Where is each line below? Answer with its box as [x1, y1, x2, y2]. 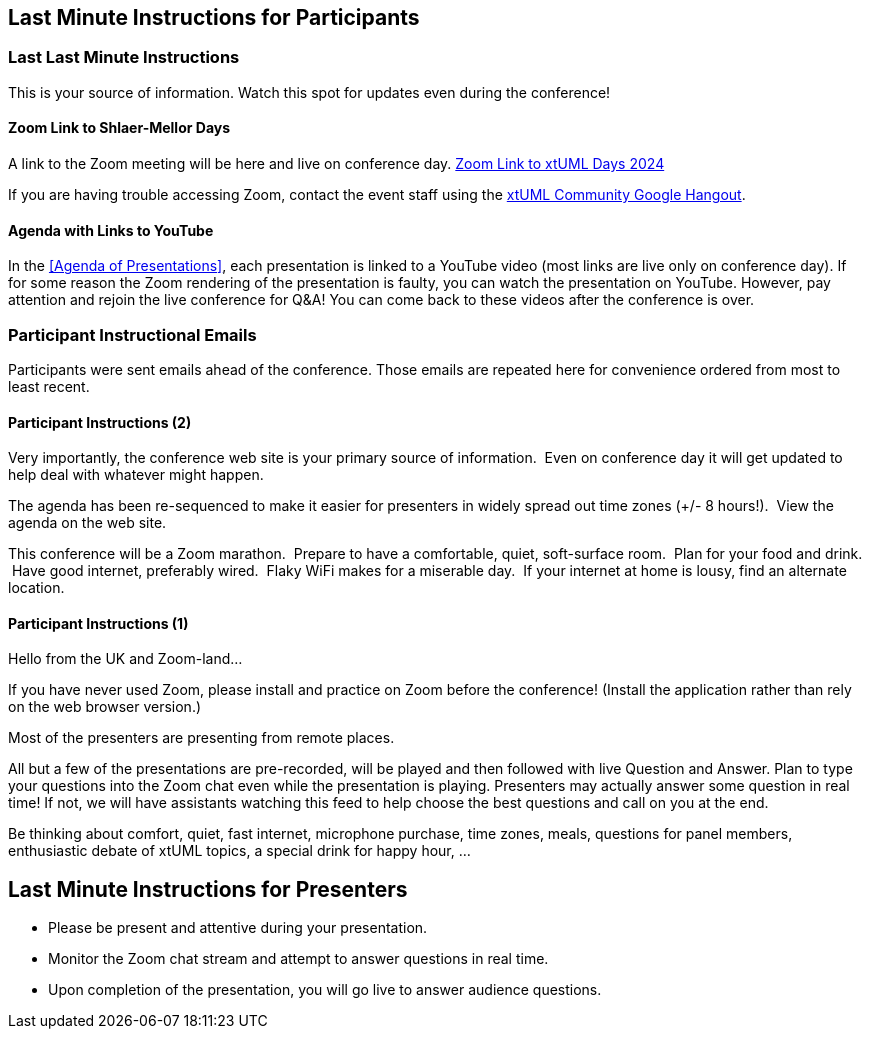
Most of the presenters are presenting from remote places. [8, 729, 395, 747]
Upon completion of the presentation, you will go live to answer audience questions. [48, 981, 602, 999]
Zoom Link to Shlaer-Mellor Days [8, 119, 231, 137]
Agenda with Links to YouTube [8, 221, 214, 239]
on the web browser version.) [8, 698, 202, 716]
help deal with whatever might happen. [8, 466, 264, 484]
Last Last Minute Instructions [8, 47, 240, 68]
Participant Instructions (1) [8, 614, 189, 632]
